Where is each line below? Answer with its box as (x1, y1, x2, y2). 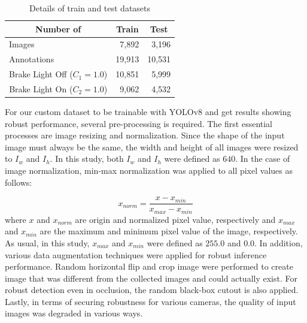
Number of (35, 22, 81, 35)
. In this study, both (50, 152, 124, 165)
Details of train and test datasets (29, 2, 151, 14)
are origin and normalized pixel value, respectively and (75, 213, 276, 225)
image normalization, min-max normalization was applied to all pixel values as (5, 164, 293, 177)
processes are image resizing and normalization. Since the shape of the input (5, 129, 285, 141)
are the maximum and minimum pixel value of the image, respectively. (39, 225, 298, 237)
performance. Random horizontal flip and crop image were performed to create (5, 260, 293, 273)
